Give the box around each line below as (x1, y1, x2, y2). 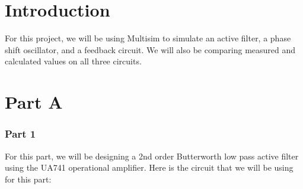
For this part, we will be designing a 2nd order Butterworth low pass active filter (5, 149, 299, 162)
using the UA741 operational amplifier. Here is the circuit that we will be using (5, 161, 294, 174)
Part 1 (5, 126, 36, 141)
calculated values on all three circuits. (5, 55, 142, 67)
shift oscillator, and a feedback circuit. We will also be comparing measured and (5, 43, 296, 56)
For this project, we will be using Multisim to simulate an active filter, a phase (5, 32, 291, 44)
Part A (5, 90, 63, 114)
